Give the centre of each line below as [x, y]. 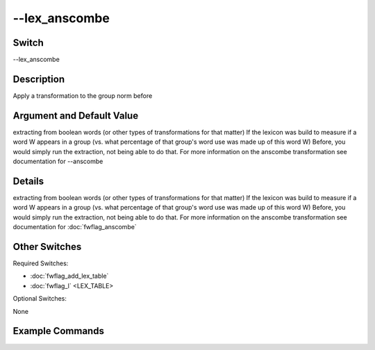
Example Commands [58, 331]
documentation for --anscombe [58, 161]
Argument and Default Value [76, 116]
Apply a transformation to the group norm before [83, 95]
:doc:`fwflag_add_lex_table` [69, 276]
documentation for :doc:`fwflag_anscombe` [75, 227]
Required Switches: [41, 263]
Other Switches [47, 247]
